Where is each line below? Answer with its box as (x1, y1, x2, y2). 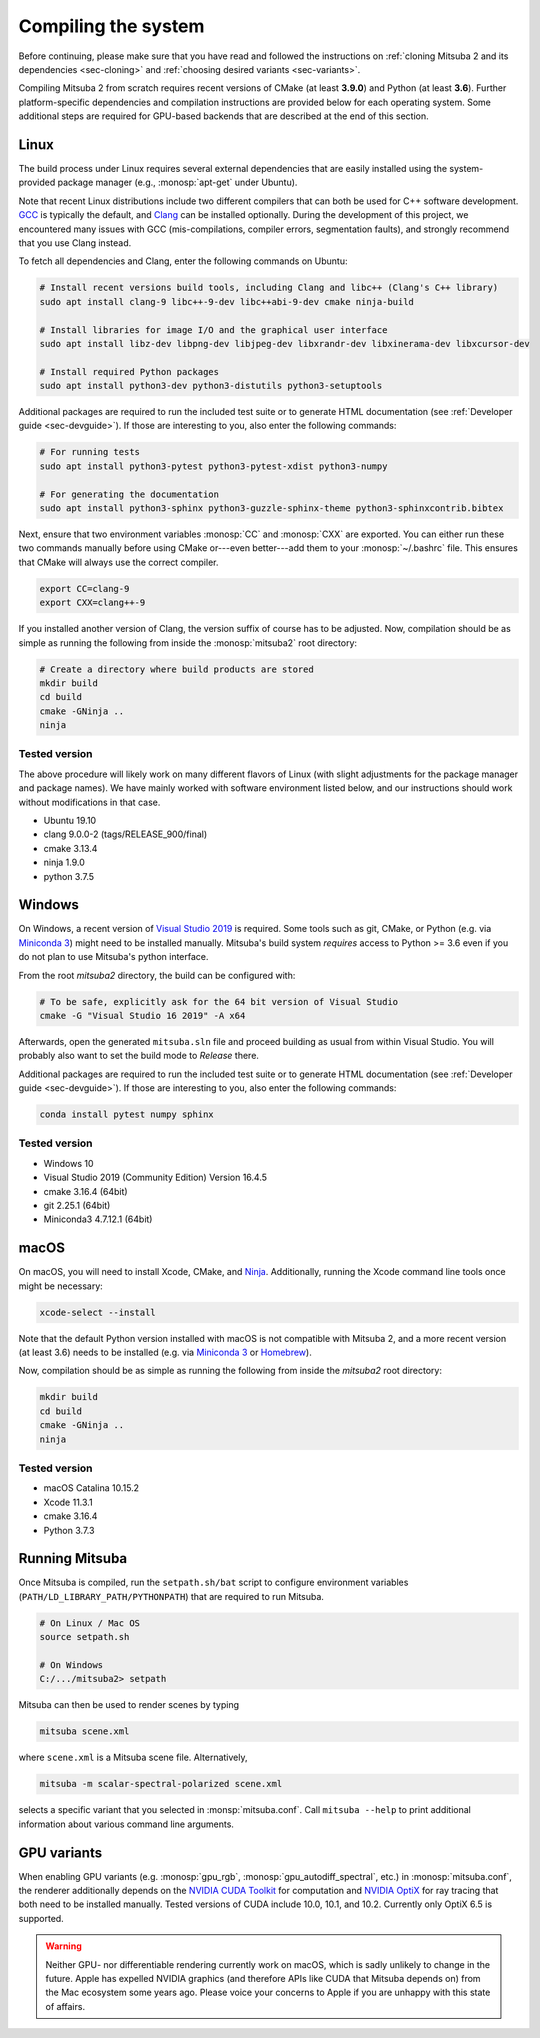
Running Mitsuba (18, 1550, 128, 1567)
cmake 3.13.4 (43, 842, 98, 854)
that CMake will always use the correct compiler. (18, 556, 219, 568)
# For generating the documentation (39, 488, 220, 500)
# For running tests (39, 446, 140, 458)
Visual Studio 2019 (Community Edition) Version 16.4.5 (43, 1171, 268, 1184)
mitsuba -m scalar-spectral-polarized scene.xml (39, 1778, 283, 1790)
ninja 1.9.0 (43, 856, 85, 869)
